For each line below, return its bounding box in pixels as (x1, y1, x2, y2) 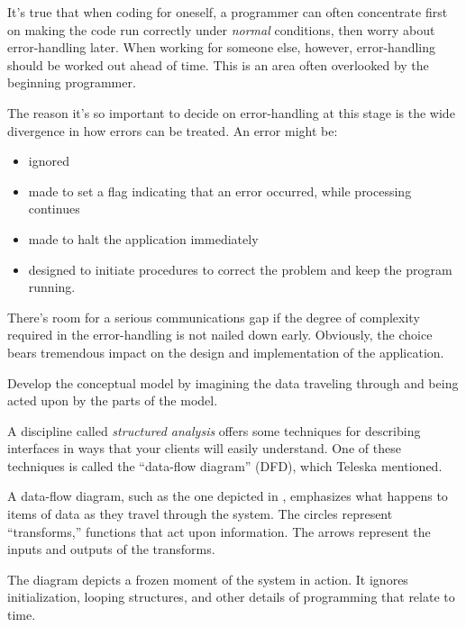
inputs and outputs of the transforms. (7, 540, 215, 559)
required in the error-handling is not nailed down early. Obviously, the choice (7, 325, 433, 344)
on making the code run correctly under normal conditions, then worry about (7, 20, 435, 39)
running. (28, 277, 76, 296)
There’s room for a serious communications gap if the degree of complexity (7, 307, 420, 326)
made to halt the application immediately (28, 229, 259, 248)
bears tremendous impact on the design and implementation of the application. (7, 342, 444, 361)
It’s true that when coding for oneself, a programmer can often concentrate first (7, 3, 448, 21)
